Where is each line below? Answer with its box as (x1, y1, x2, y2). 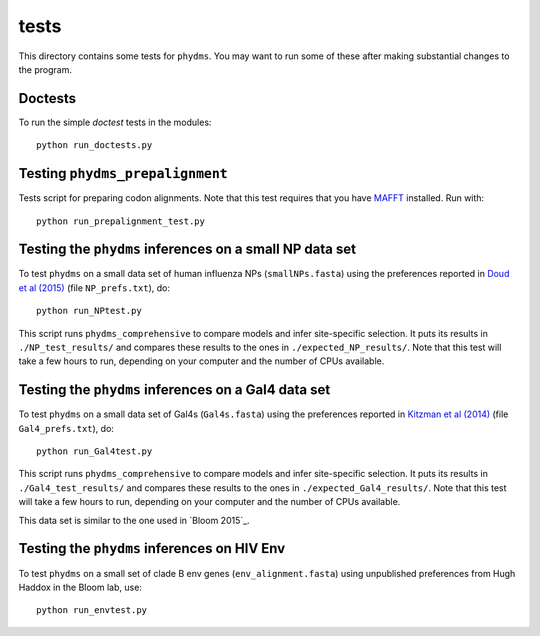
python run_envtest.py (36, 605, 148, 616)
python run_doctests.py (36, 140, 153, 151)
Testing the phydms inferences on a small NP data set (18, 241, 357, 258)
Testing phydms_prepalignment (18, 165, 229, 182)
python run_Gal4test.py (36, 446, 153, 457)
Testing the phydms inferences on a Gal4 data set (18, 381, 331, 399)
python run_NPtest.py (36, 305, 142, 317)
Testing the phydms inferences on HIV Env (18, 540, 286, 557)
